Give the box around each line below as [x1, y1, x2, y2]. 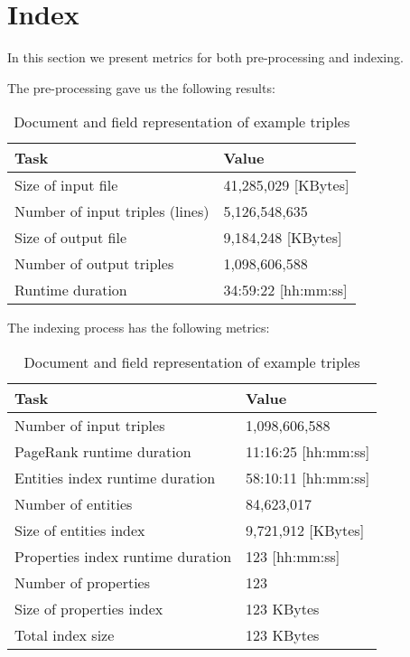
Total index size [14, 624, 115, 645]
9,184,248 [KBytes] [223, 227, 342, 249]
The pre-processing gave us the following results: [7, 78, 275, 97]
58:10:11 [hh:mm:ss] [246, 466, 370, 488]
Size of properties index [14, 597, 163, 619]
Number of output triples [14, 253, 174, 275]
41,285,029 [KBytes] [223, 174, 349, 196]
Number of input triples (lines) [14, 201, 210, 222]
